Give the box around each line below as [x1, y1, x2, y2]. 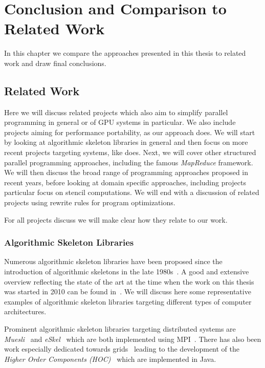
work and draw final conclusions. [4, 57, 106, 68]
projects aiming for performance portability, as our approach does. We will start [4, 126, 255, 137]
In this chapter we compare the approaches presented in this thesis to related [4, 48, 246, 58]
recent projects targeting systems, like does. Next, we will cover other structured [4, 147, 256, 158]
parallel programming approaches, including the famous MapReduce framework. [4, 157, 253, 167]
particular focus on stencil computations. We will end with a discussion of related [4, 187, 259, 198]
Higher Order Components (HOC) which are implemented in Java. [4, 353, 216, 364]
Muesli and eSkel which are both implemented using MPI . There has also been [4, 333, 261, 344]
